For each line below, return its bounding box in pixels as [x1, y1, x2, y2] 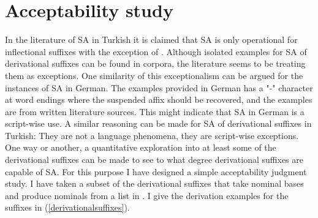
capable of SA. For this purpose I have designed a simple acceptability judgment [5, 165, 307, 178]
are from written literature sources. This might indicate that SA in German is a [5, 105, 305, 118]
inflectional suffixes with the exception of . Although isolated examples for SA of [5, 45, 307, 58]
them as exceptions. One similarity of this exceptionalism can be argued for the [5, 69, 303, 81]
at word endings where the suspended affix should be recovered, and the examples [5, 93, 312, 106]
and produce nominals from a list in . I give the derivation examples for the [5, 189, 289, 201]
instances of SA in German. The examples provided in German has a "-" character [5, 81, 313, 94]
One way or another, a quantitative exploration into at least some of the [5, 141, 276, 154]
